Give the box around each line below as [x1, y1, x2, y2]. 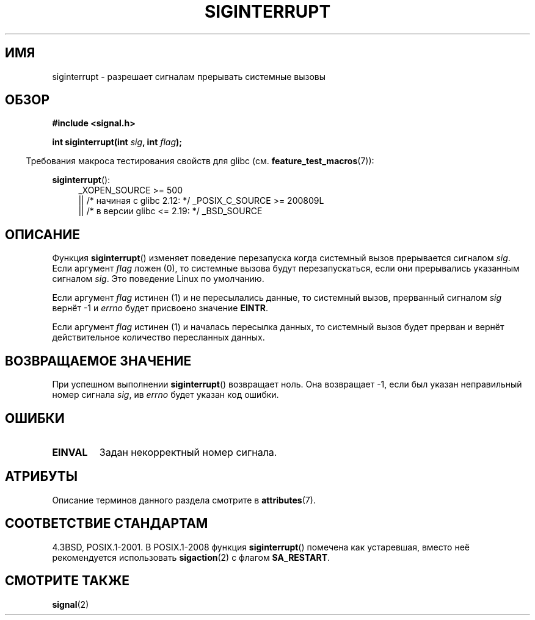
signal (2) [52, 599, 89, 610]
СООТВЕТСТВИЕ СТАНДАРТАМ [5, 516, 208, 532]
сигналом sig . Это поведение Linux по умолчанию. [52, 273, 264, 284]
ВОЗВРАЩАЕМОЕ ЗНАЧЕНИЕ [5, 353, 192, 369]
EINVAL [52, 445, 88, 458]
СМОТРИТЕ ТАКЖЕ [5, 573, 130, 589]
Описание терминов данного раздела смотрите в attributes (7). [52, 494, 316, 505]
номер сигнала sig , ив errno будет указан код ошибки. [52, 389, 279, 400]
